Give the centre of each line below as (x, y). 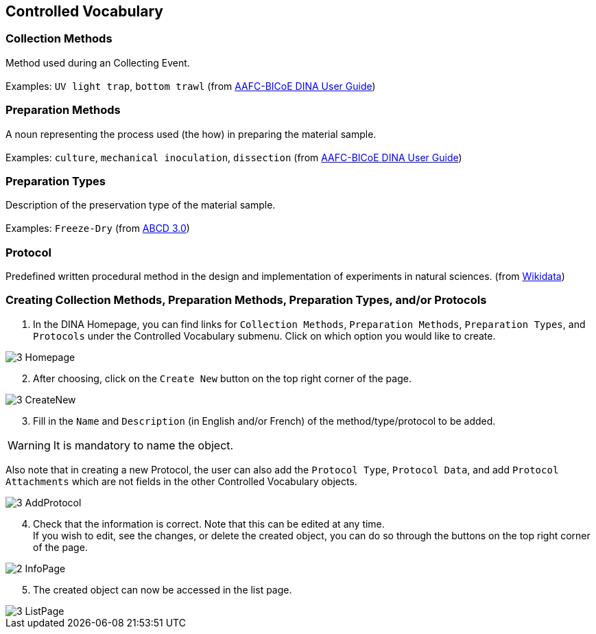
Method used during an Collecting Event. (98, 62)
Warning (29, 445)
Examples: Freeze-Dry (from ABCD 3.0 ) (98, 228)
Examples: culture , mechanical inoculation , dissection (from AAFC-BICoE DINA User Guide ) (234, 157)
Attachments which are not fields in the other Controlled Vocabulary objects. (181, 481)
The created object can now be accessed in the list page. (163, 589)
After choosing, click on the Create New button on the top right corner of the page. (222, 378)
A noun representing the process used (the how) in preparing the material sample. (191, 134)
